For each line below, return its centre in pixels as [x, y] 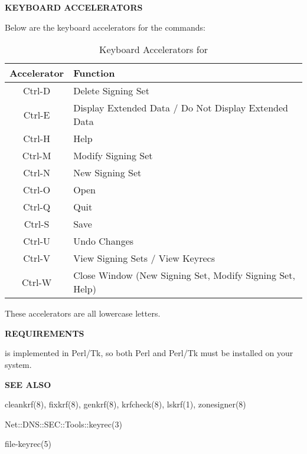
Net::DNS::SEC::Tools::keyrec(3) [63, 424]
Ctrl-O [37, 190]
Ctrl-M [37, 156]
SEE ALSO [28, 384]
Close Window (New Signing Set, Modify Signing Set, [184, 275]
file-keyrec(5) [28, 444]
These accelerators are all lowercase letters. [83, 313]
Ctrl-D [37, 91]
